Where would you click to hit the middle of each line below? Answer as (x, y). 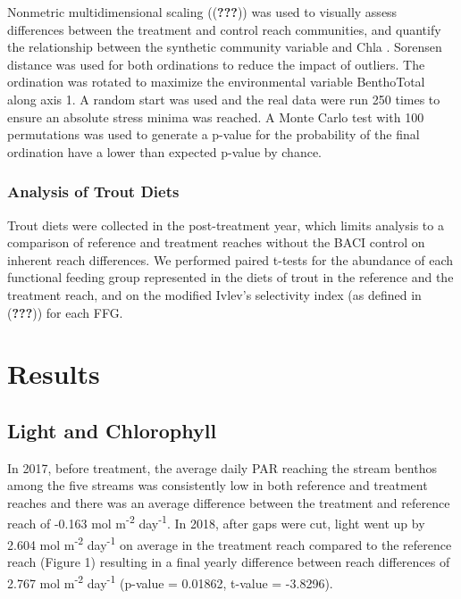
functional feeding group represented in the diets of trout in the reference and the (230, 277)
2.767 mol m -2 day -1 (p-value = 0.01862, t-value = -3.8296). (170, 581)
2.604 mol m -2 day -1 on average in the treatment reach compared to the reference (230, 543)
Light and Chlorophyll (112, 430)
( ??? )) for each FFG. (65, 312)
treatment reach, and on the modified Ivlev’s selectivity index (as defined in (214, 294)
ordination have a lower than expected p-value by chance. (165, 151)
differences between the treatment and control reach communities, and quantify (224, 29)
